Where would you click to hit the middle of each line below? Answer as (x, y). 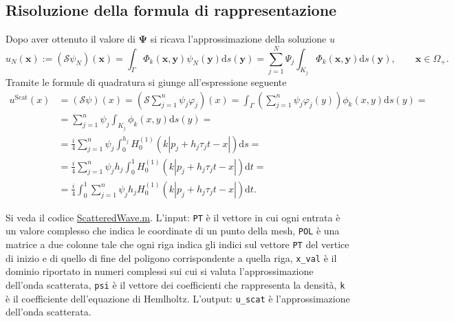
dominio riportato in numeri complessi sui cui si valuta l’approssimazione (160, 271)
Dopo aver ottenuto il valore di (71, 39)
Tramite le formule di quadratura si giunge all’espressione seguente (146, 82)
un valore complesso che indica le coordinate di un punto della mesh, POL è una (173, 231)
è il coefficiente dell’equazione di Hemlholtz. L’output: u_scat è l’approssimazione (178, 298)
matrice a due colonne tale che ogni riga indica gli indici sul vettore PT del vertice (177, 244)
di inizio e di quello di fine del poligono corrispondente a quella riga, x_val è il (171, 257)
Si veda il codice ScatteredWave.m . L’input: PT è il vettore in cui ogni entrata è (173, 217)
